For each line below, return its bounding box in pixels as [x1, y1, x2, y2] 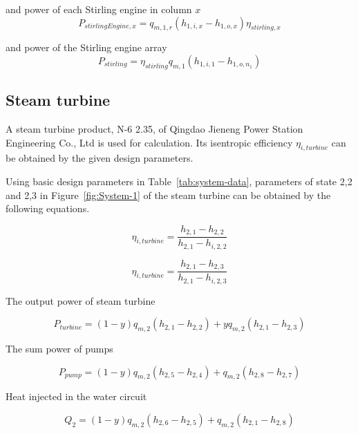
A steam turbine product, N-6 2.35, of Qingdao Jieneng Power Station [6, 121, 303, 135]
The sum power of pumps [6, 341, 113, 356]
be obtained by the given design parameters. [6, 151, 194, 165]
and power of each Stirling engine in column [6, 2, 192, 16]
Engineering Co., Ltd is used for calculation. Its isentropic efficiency [6, 135, 293, 149]
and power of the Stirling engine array [6, 40, 167, 55]
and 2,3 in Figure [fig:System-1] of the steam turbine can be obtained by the [6, 187, 331, 202]
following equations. [6, 201, 90, 216]
